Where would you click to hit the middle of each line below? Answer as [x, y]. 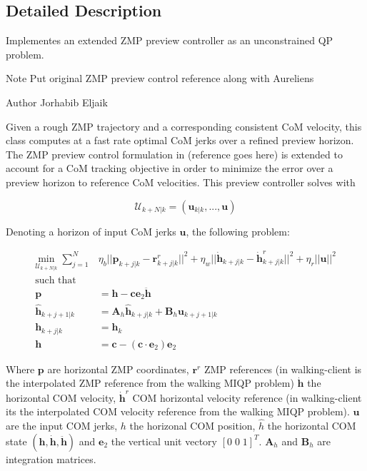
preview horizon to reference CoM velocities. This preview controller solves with [181, 182]
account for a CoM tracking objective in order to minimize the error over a [170, 168]
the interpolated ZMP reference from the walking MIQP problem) [150, 383]
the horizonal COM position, [192, 426]
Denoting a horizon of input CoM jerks [91, 231]
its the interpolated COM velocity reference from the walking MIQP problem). [178, 411]
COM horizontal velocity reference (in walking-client [247, 397]
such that [56, 280]
